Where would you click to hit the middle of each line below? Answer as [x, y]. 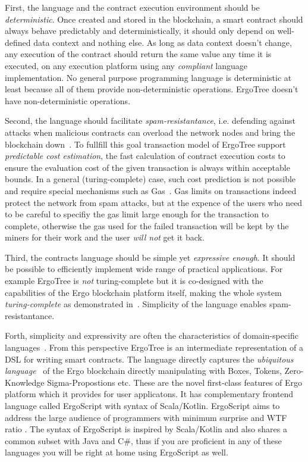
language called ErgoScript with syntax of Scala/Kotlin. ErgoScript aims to [142, 405]
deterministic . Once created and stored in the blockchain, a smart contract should [154, 19]
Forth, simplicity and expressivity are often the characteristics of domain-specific [152, 335]
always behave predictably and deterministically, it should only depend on [140, 31]
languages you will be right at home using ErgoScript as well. [117, 452]
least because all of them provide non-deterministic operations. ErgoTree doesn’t [152, 89]
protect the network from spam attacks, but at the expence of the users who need [154, 202]
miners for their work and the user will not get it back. [105, 237]
